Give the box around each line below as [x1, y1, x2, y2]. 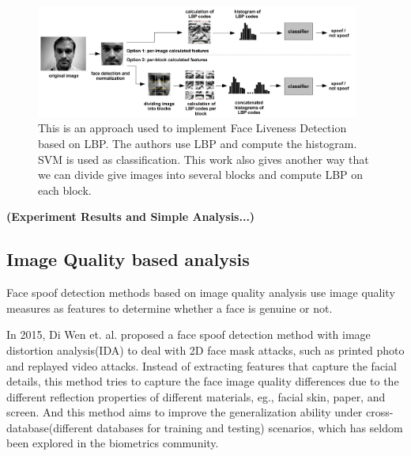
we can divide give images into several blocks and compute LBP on [38, 166, 364, 183]
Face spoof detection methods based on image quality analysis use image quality [6, 284, 395, 301]
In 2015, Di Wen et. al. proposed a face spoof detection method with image [6, 326, 371, 343]
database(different [6, 419, 93, 435]
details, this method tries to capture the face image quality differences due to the [6, 373, 399, 389]
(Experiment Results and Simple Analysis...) [6, 208, 255, 225]
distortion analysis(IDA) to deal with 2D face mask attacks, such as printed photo [6, 341, 405, 358]
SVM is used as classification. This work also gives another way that [38, 150, 369, 167]
